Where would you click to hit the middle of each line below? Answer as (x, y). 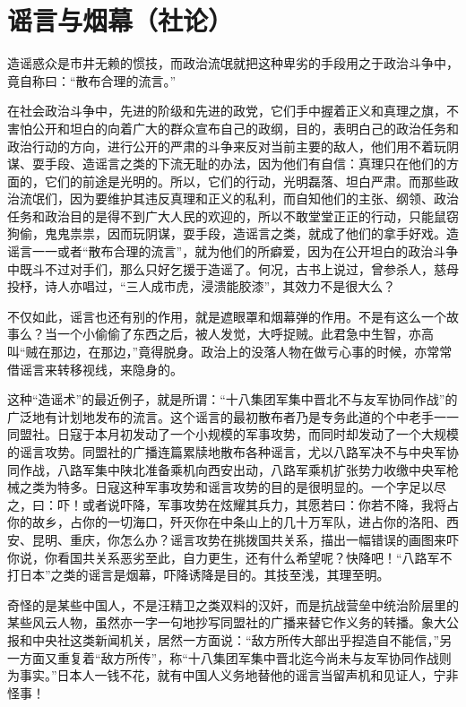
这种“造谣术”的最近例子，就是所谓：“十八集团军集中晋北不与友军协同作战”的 (233, 399)
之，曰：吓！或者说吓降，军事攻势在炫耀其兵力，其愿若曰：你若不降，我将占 (233, 504)
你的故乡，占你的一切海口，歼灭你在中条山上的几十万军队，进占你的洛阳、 (227, 522)
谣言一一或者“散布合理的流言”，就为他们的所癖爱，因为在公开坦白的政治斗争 (233, 251)
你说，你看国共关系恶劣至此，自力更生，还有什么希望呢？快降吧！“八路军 (224, 557)
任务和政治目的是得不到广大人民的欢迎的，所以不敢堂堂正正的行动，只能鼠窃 (233, 216)
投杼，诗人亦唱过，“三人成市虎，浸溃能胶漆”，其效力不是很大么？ (202, 286)
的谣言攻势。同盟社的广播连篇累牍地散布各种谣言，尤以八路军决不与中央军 (227, 452)
